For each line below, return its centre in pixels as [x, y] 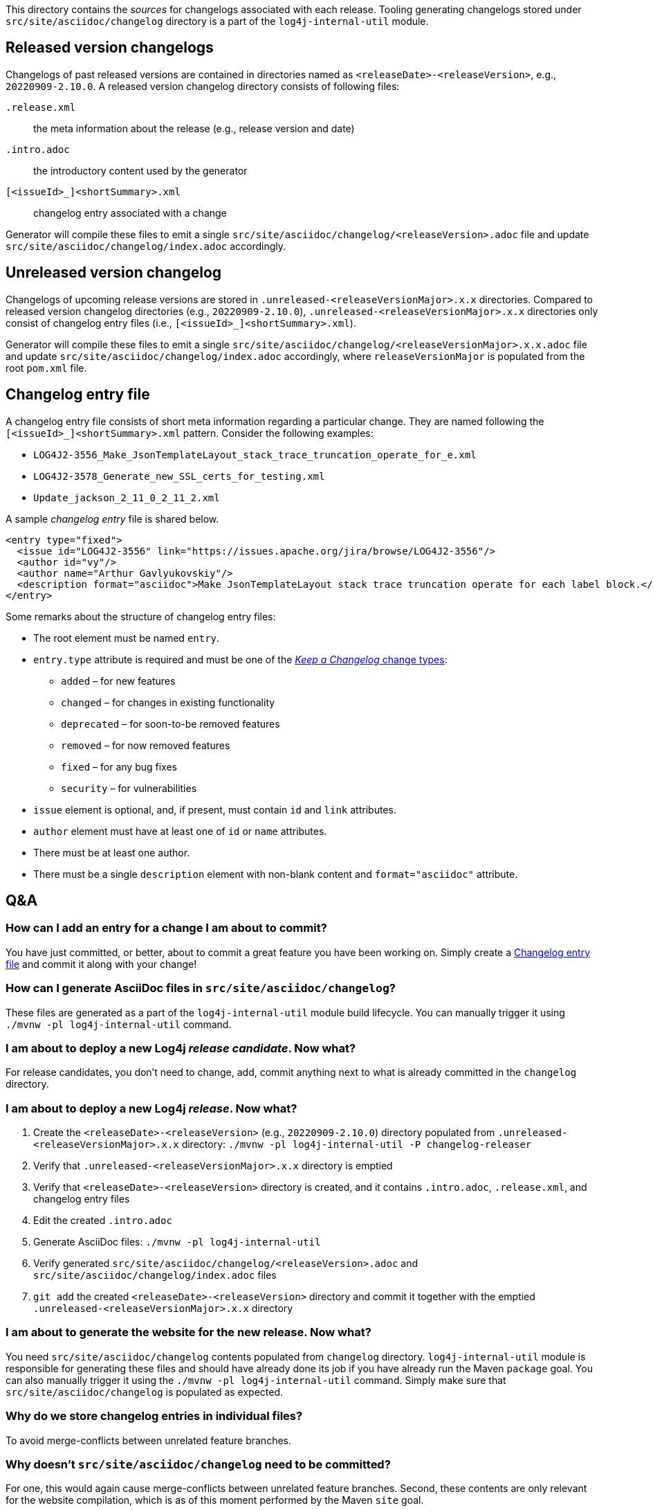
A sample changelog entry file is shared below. [112, 519]
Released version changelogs [110, 48]
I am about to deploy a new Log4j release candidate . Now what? [181, 1048]
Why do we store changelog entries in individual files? [154, 1416]
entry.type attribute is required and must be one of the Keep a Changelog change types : [240, 659]
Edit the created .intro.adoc [103, 1220]
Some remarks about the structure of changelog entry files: [141, 616]
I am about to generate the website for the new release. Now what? [188, 1332]
